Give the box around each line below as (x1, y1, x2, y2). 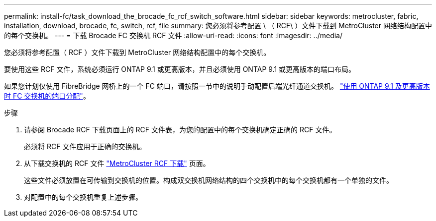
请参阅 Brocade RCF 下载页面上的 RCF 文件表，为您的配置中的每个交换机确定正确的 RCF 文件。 (24, 125, 336, 134)
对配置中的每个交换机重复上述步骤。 (24, 193, 142, 201)
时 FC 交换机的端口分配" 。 (4, 92, 90, 100)
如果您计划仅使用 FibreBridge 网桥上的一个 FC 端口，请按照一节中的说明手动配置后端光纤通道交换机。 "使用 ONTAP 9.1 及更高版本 (4, 82, 430, 90)
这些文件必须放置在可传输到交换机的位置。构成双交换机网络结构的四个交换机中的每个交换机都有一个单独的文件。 (24, 176, 393, 184)
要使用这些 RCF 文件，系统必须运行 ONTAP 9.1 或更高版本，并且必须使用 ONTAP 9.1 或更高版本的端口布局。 (4, 65, 356, 73)
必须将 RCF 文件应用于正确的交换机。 (24, 142, 146, 151)
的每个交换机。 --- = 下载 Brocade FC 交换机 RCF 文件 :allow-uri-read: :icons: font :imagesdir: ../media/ (4, 31, 343, 40)
